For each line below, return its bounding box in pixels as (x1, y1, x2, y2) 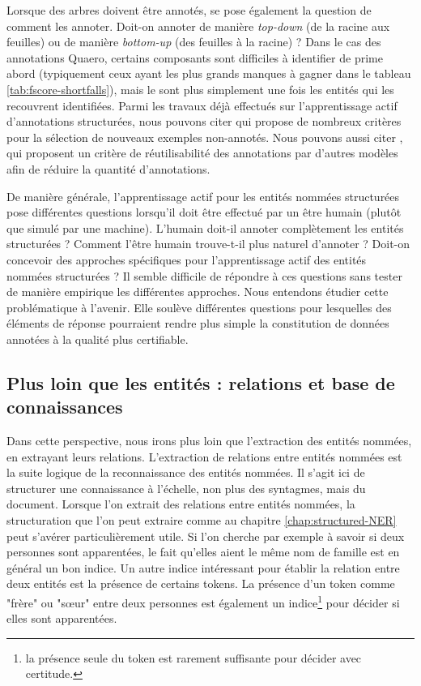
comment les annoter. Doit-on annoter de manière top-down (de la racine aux (6, 17, 390, 34)
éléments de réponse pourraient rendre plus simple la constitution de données (6, 315, 389, 332)
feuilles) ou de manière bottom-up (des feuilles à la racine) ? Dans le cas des (6, 33, 381, 50)
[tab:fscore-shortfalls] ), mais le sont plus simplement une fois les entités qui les (6, 80, 394, 97)
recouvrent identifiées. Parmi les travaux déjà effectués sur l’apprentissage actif (6, 96, 398, 114)
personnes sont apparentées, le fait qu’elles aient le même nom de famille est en (6, 543, 400, 560)
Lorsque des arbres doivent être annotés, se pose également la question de (6, 2, 372, 18)
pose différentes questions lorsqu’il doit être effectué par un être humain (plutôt (6, 204, 402, 221)
